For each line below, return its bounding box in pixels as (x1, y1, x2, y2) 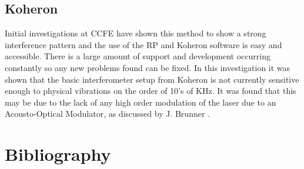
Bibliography (5, 142, 111, 166)
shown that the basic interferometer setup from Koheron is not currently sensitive (5, 73, 299, 85)
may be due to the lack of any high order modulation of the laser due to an (5, 96, 276, 108)
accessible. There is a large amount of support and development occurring (5, 50, 270, 62)
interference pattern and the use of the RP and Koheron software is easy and (5, 38, 282, 50)
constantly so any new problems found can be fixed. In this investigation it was (5, 61, 290, 73)
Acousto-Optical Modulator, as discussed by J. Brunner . (5, 107, 210, 120)
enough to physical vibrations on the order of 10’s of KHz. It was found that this (5, 84, 296, 97)
